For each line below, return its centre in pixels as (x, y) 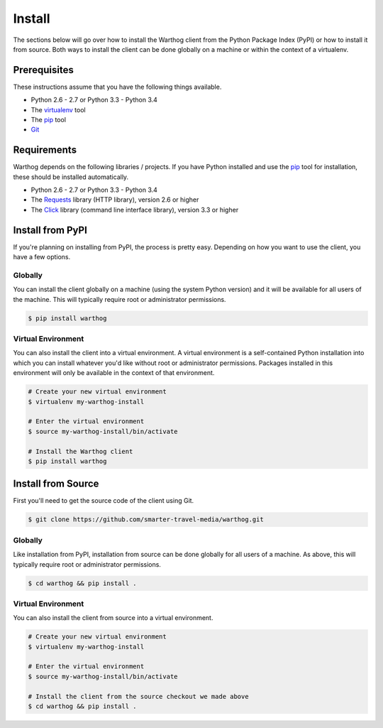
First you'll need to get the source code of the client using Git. (104, 501)
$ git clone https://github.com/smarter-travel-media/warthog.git (146, 520)
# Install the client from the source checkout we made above (138, 696)
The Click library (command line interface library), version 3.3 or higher (135, 210)
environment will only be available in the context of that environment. (114, 373)
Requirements (45, 150)
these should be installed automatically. (71, 177)
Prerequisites (43, 70)
